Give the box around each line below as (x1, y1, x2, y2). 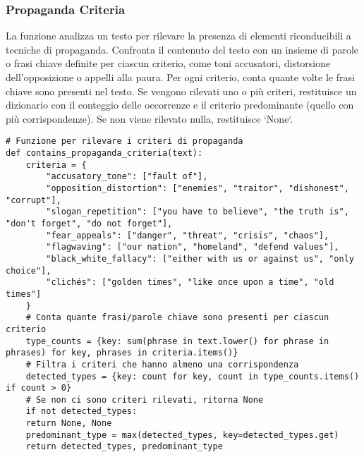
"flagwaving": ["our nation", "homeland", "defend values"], (46, 242, 339, 252)
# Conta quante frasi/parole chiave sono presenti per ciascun (25, 312, 329, 323)
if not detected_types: (25, 406, 138, 417)
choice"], (6, 265, 51, 276)
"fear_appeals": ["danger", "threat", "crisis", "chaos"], (46, 230, 329, 240)
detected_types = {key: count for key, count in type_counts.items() (25, 371, 360, 382)
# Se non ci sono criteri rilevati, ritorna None (25, 394, 264, 405)
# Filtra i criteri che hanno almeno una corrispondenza (25, 359, 299, 370)
